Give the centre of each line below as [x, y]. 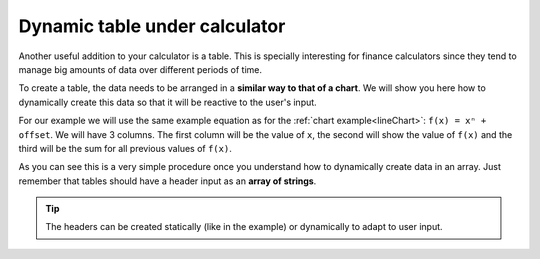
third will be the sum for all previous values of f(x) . [125, 148]
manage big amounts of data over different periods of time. [140, 69]
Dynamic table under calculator [152, 26]
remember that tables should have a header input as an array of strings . [167, 181]
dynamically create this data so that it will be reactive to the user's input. [167, 102]
